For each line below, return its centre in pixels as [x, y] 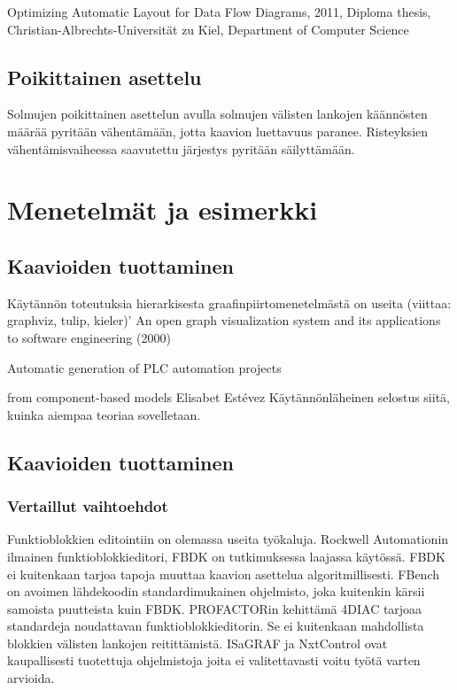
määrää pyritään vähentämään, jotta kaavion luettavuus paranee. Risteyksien [218, 131]
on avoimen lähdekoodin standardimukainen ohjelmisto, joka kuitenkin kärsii [216, 591]
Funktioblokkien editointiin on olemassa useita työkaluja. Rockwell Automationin [228, 539]
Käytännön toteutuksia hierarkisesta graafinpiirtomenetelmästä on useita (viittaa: [229, 302]
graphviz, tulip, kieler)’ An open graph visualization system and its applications [224, 320]
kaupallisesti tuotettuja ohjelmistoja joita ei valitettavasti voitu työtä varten [214, 660]
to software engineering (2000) [89, 337]
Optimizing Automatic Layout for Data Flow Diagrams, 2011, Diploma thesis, [219, 12]
